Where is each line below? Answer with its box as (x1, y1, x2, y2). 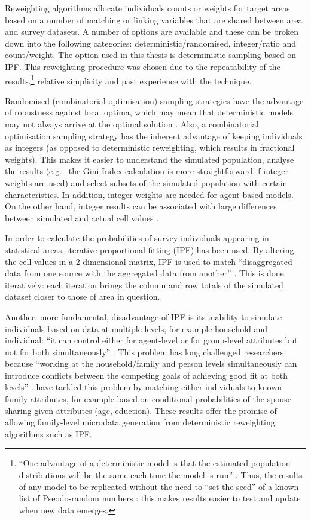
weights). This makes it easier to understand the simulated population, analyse (5, 153, 294, 165)
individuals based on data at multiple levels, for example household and (5, 322, 268, 334)
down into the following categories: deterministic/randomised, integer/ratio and (5, 37, 296, 49)
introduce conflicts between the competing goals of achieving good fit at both (5, 369, 288, 381)
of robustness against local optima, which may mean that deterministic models (5, 106, 293, 118)
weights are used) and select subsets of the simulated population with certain (5, 176, 288, 188)
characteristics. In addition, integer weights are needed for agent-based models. (5, 188, 294, 200)
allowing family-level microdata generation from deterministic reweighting (5, 416, 275, 428)
